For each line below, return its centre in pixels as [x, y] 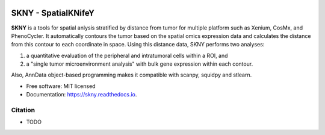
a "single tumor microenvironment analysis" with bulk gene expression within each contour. [140, 64]
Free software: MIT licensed [61, 86]
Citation [23, 110]
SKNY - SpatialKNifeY [53, 13]
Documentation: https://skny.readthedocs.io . [82, 95]
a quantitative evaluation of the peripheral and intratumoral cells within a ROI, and [127, 55]
